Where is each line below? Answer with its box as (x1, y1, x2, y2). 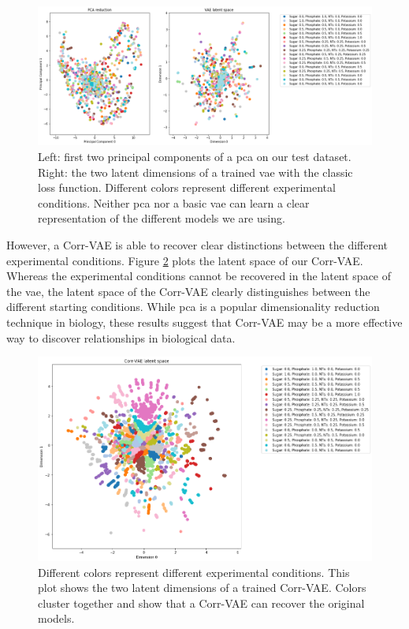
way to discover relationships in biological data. (6, 329, 236, 346)
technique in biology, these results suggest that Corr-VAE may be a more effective (6, 313, 403, 330)
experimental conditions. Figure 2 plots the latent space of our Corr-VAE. (6, 252, 363, 268)
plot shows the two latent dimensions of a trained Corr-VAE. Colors (38, 579, 366, 596)
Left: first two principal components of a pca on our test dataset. (38, 148, 351, 164)
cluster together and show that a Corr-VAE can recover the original (38, 594, 365, 611)
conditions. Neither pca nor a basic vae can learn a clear (38, 194, 310, 211)
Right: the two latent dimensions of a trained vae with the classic (38, 163, 353, 180)
